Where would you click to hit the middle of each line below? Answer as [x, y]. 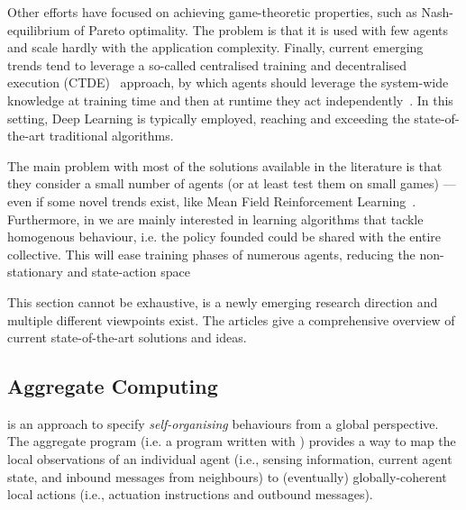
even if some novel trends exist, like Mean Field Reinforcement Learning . [212, 200]
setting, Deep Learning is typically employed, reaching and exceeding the [209, 118]
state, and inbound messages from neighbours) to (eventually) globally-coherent [227, 476]
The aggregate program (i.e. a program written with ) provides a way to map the [232, 441]
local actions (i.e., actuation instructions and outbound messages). [190, 494]
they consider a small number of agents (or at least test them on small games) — [232, 183]
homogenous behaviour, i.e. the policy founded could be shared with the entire [224, 237]
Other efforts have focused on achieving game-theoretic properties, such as [212, 12]
